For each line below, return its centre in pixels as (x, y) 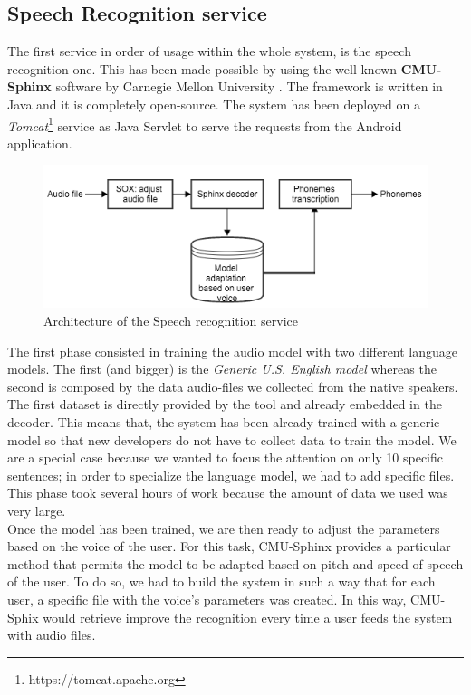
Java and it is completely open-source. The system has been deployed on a (214, 104)
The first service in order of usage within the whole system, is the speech (209, 51)
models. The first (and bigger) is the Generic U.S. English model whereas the (222, 369)
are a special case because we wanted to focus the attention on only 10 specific (226, 457)
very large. (37, 510)
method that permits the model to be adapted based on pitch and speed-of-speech (235, 563)
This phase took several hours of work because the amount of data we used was (228, 493)
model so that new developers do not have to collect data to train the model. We (232, 439)
